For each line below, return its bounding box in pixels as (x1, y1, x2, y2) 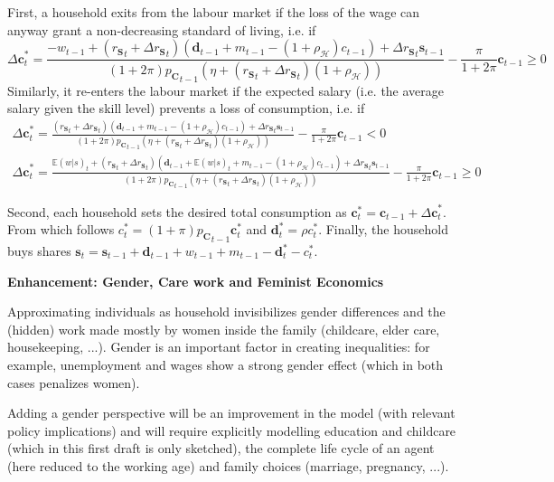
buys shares (7, 241, 71, 260)
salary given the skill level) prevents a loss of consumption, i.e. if (7, 99, 365, 118)
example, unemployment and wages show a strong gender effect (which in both (7, 355, 444, 373)
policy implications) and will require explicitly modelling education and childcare (7, 421, 456, 439)
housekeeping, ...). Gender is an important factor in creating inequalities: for (7, 337, 430, 356)
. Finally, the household (318, 220, 448, 239)
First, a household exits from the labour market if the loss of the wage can (7, 3, 420, 21)
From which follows (7, 220, 115, 239)
